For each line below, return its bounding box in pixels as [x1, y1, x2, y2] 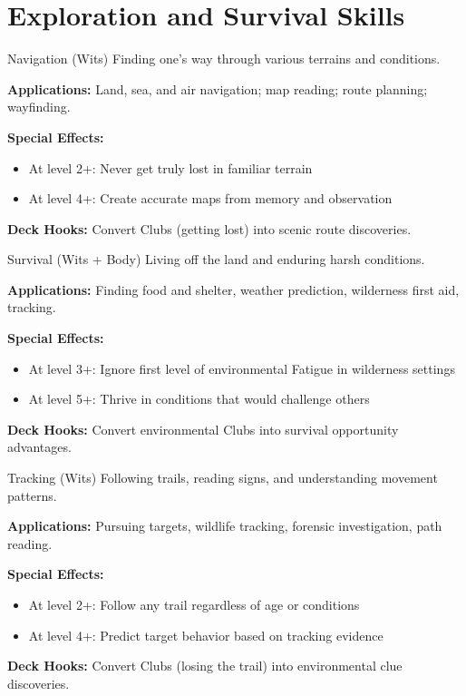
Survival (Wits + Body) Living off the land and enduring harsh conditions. [7, 250, 425, 269]
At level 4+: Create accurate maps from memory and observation [28, 189, 393, 208]
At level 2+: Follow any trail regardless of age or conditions [28, 595, 360, 613]
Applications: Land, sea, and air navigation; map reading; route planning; [7, 79, 428, 98]
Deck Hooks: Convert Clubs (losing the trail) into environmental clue [7, 656, 403, 675]
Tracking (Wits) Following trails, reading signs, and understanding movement [7, 468, 438, 487]
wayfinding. [7, 97, 71, 116]
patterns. [7, 485, 57, 505]
